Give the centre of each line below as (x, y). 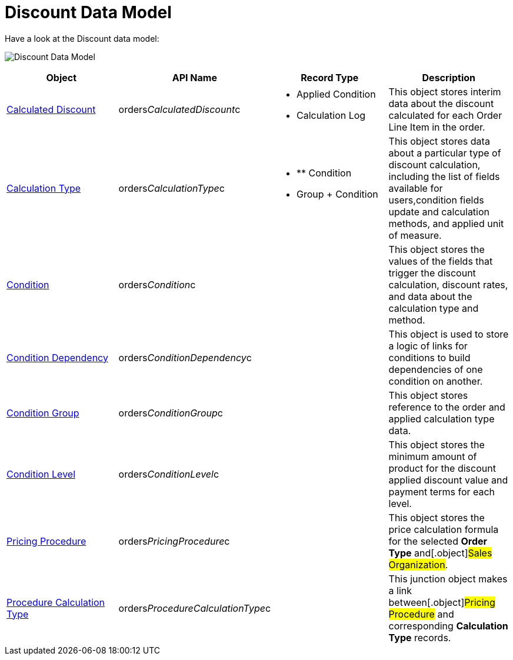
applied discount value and (448, 480)
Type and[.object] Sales (440, 553)
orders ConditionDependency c (185, 357)
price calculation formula (444, 529)
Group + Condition (337, 194)
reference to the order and (447, 407)
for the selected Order (438, 541)
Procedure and (421, 614)
